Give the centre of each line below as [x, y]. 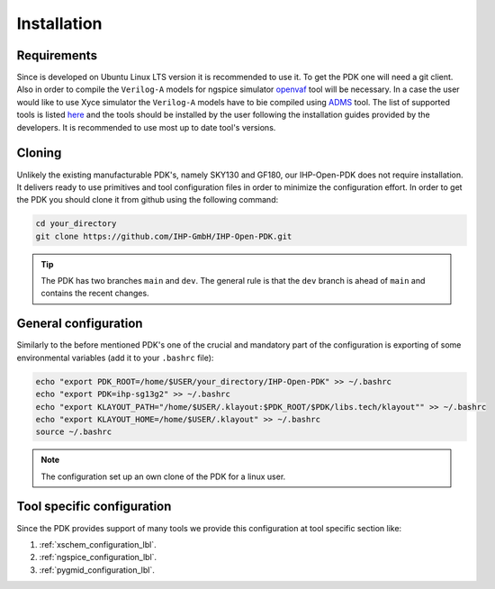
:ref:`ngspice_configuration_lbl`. [98, 557]
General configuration [80, 324]
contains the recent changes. [95, 294]
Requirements [57, 55]
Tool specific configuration [94, 507]
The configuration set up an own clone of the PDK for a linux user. [163, 476]
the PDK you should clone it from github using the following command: [148, 200]
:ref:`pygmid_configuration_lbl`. [97, 570]
